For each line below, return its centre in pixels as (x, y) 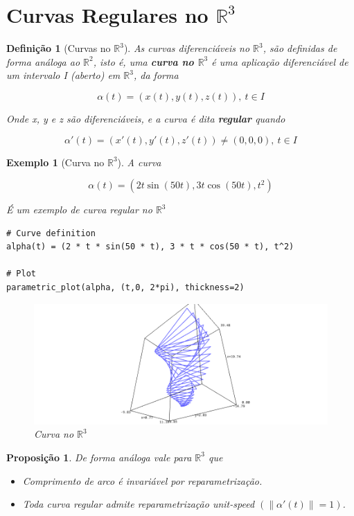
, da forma (156, 75)
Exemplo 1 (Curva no (55, 162)
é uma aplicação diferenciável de (280, 61)
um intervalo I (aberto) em (63, 75)
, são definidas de (300, 48)
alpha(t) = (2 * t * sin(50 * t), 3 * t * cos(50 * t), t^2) (150, 247)
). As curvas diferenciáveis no (187, 48)
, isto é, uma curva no (143, 61)
